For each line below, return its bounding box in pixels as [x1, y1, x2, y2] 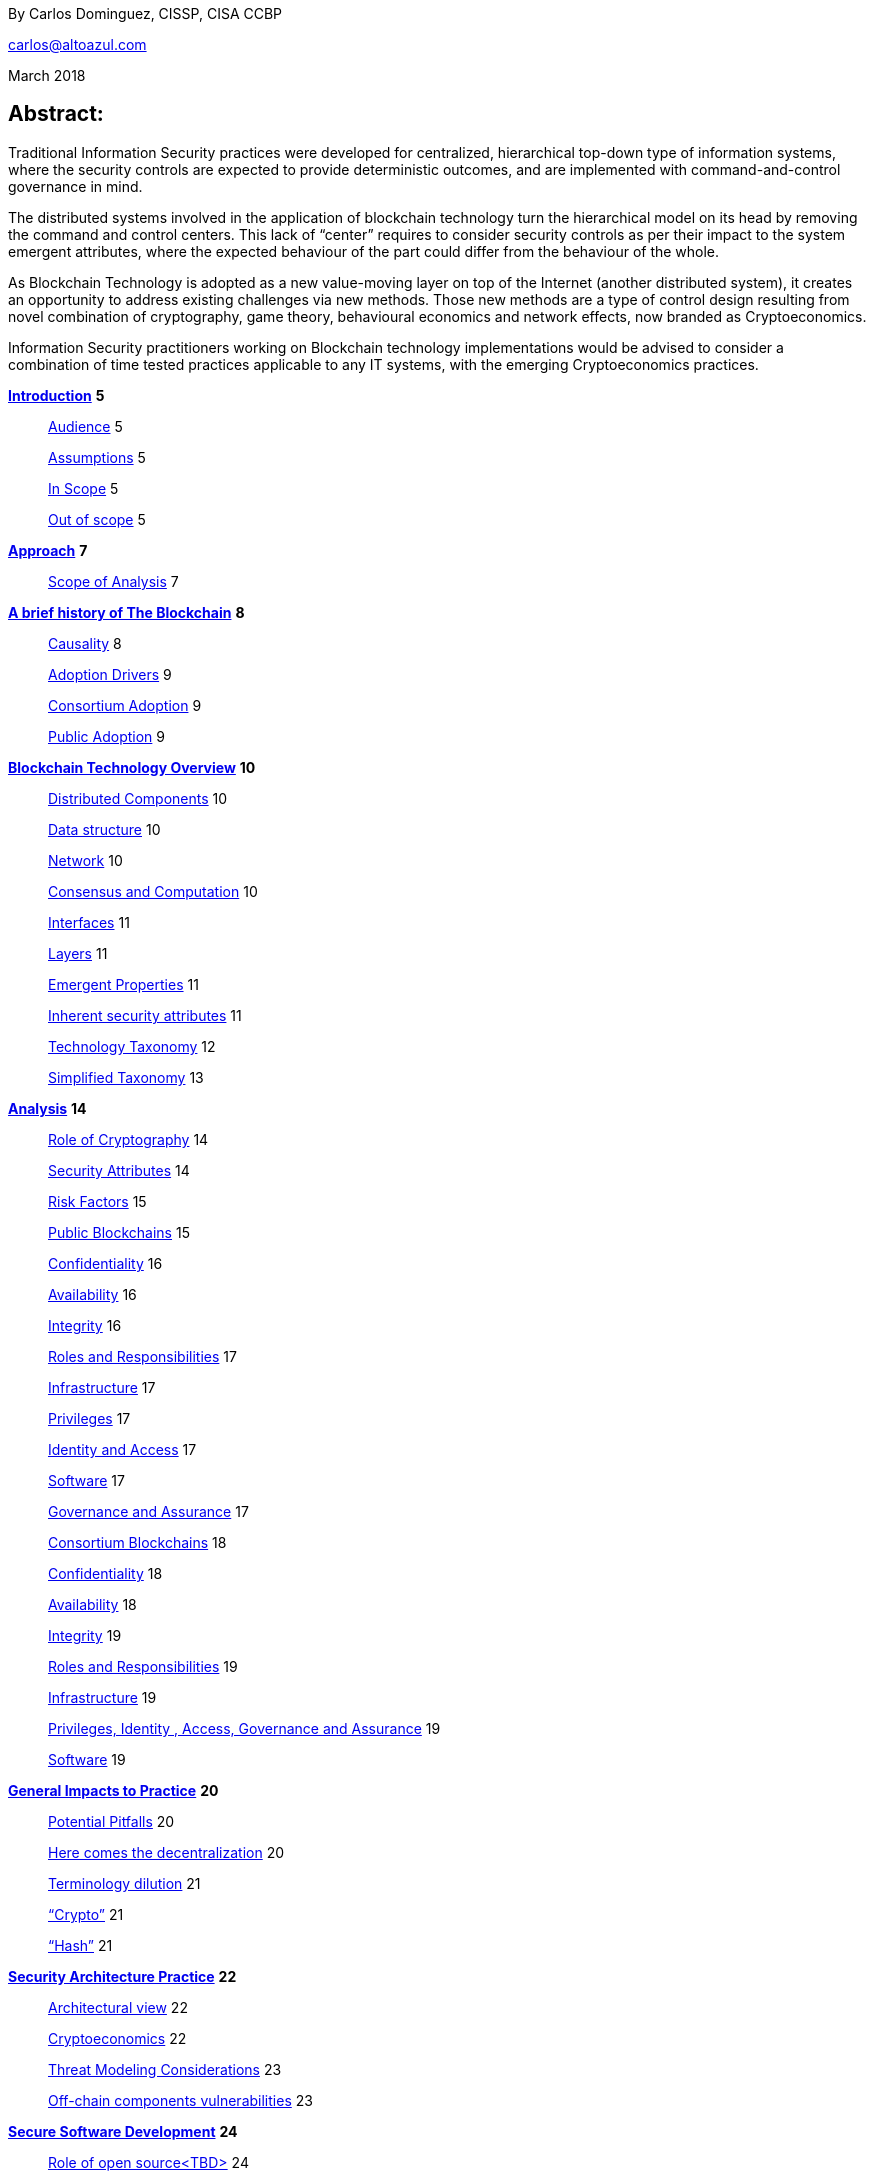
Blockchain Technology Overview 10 [8, 758, 256, 776]
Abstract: [8, 101, 104, 127]
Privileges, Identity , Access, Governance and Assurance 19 [48, 1719, 441, 1737]
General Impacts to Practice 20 [8, 1781, 219, 1799]
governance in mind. [8, 177, 143, 195]
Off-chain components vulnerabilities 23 [48, 2091, 313, 2109]
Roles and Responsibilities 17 [48, 1347, 237, 1365]
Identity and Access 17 [48, 1440, 197, 1458]
